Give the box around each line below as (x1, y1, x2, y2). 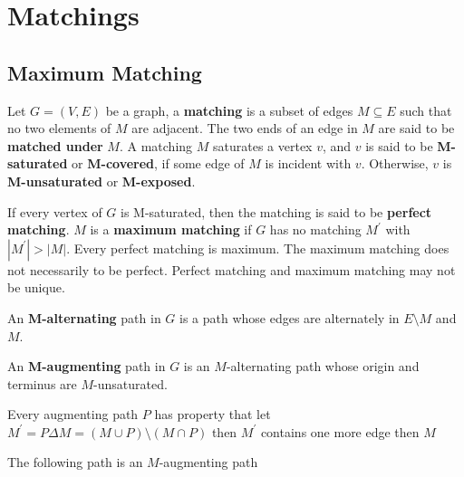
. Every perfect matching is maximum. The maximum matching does (66, 238, 449, 257)
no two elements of (7, 119, 111, 138)
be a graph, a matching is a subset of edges (105, 100, 353, 119)
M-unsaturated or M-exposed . (7, 171, 196, 190)
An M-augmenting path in (7, 357, 166, 376)
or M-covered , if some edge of (72, 154, 245, 173)
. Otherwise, (361, 154, 429, 173)
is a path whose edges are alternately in (179, 308, 400, 327)
